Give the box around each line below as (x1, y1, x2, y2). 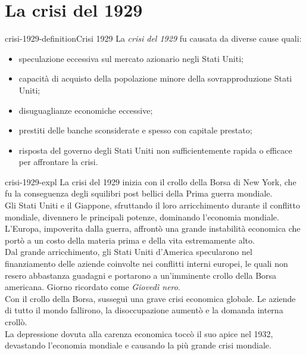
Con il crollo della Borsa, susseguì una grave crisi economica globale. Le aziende (5, 292, 296, 304)
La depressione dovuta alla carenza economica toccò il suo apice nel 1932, (5, 327, 273, 340)
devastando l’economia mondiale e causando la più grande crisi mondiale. (5, 339, 271, 351)
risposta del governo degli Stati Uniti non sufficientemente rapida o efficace (18, 144, 292, 156)
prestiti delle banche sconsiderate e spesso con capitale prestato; (18, 124, 252, 136)
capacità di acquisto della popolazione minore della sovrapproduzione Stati (18, 72, 292, 85)
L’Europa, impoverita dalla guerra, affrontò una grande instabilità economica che (5, 222, 301, 235)
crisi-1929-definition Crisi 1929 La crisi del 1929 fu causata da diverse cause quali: (5, 32, 302, 45)
